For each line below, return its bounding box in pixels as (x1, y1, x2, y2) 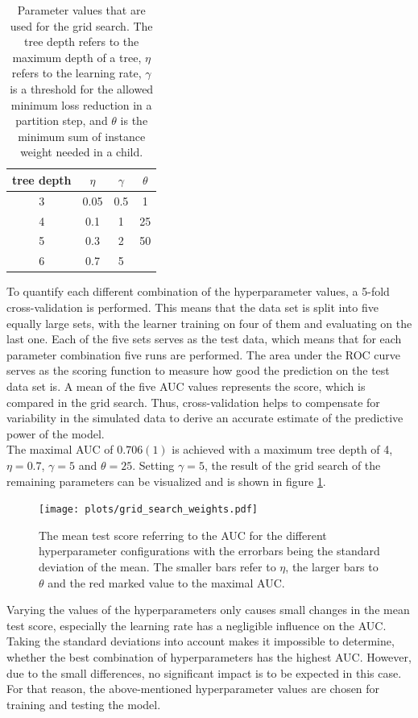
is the (120, 112, 148, 129)
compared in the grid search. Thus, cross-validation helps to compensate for (6, 393, 380, 410)
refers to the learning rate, (11, 64, 142, 81)
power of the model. (6, 425, 105, 442)
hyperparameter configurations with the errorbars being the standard (39, 542, 380, 559)
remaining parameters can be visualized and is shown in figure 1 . (6, 472, 326, 489)
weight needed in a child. (20, 143, 143, 160)
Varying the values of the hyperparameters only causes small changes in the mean (6, 601, 410, 618)
